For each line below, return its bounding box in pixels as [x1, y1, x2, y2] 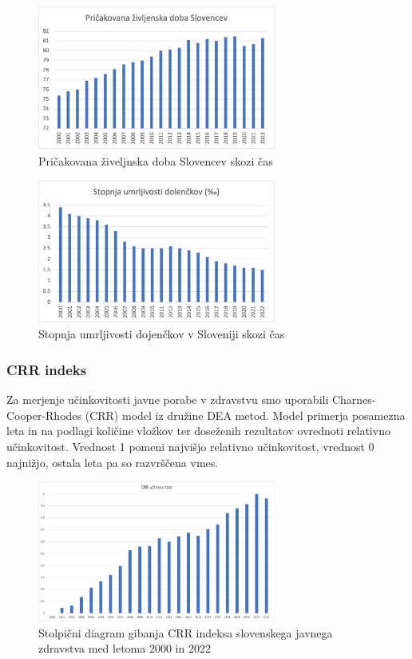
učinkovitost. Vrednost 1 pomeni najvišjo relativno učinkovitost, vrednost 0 [6, 438, 374, 455]
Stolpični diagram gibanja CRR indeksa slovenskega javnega [38, 624, 333, 641]
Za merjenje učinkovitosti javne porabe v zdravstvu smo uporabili [6, 391, 329, 408]
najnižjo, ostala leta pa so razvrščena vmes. [6, 453, 219, 470]
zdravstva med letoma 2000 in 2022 [38, 640, 211, 657]
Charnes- [331, 391, 376, 408]
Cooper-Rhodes [6, 406, 82, 423]
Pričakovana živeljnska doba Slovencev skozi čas [38, 153, 273, 169]
